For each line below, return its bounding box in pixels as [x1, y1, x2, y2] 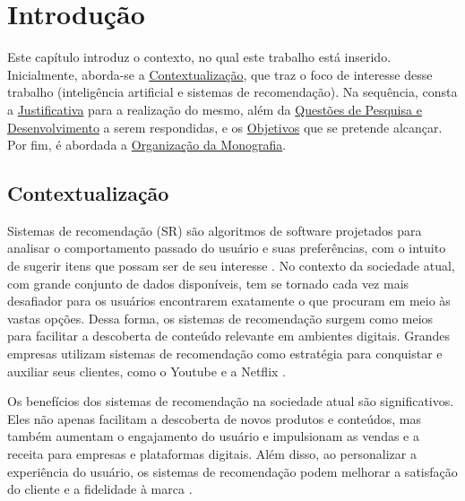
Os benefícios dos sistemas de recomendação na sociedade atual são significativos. [7, 392, 454, 410]
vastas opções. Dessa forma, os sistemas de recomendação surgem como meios [7, 308, 434, 327]
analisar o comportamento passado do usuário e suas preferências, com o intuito [7, 238, 446, 257]
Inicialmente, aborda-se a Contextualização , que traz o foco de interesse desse [7, 65, 433, 83]
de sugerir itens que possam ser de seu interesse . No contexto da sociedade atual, [7, 256, 455, 275]
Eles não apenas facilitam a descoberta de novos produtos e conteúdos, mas [7, 409, 421, 428]
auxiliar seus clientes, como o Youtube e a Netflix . [7, 361, 286, 380]
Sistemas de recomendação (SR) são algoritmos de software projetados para [7, 220, 422, 239]
